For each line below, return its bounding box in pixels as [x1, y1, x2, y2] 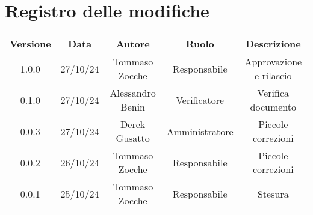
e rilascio [255, 68, 292, 83]
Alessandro [110, 86, 156, 100]
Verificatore [176, 92, 225, 107]
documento [250, 100, 297, 114]
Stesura [257, 186, 289, 201]
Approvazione [244, 55, 302, 69]
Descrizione [245, 37, 301, 51]
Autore [116, 37, 150, 51]
